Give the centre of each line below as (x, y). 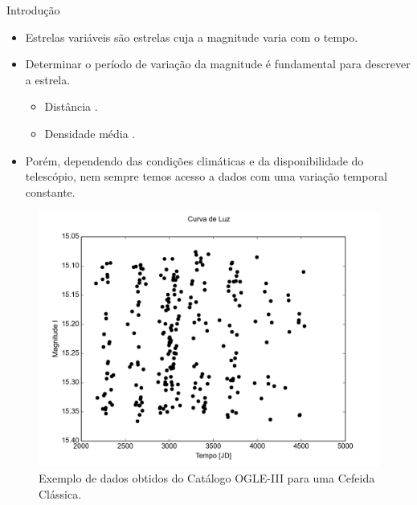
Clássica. (60, 493)
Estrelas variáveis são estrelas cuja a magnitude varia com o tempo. (192, 37)
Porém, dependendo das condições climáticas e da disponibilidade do (194, 160)
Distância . (71, 106)
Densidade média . (90, 133)
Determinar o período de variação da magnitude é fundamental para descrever (218, 64)
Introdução (33, 10)
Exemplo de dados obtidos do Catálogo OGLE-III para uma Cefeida (207, 477)
